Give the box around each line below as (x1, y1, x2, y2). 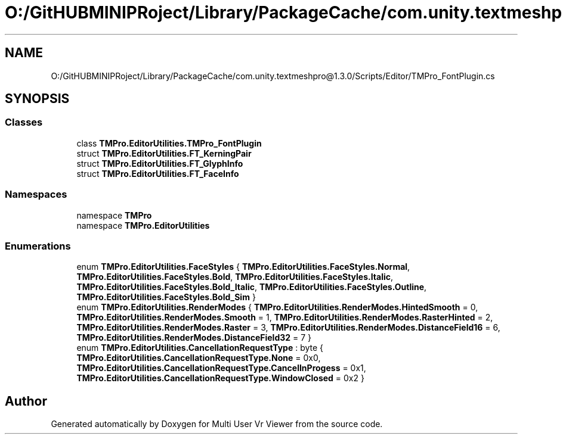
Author (5, 393, 47, 409)
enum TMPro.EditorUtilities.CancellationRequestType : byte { (76, 343, 324, 353)
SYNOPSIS (5, 91, 70, 107)
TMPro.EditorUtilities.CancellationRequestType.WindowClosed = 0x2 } (76, 373, 364, 384)
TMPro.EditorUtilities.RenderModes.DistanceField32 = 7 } (76, 332, 312, 343)
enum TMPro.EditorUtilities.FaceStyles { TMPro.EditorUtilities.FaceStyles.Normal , (76, 261, 410, 272)
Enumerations (5, 239, 71, 252)
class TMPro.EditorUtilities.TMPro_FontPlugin (76, 138, 262, 148)
